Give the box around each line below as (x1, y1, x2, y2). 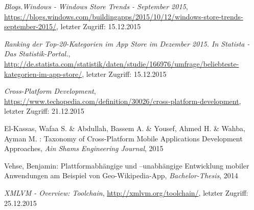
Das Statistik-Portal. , (4, 48, 71, 59)
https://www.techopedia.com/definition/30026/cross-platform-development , (4, 95, 241, 106)
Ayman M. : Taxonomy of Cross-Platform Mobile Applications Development (4, 133, 243, 143)
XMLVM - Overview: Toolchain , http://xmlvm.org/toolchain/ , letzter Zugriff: (4, 187, 248, 198)
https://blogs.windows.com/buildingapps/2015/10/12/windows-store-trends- (4, 11, 243, 22)
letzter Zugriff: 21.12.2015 (4, 106, 84, 116)
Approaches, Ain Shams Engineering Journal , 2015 (4, 143, 164, 154)
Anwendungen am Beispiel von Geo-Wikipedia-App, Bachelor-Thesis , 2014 (4, 170, 238, 181)
